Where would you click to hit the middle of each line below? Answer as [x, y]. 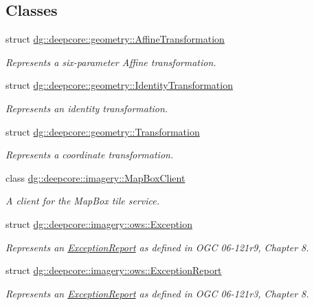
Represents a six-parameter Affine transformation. [111, 62]
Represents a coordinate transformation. [90, 155]
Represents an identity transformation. [87, 108]
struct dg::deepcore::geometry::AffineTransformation [115, 39]
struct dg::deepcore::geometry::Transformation [103, 131]
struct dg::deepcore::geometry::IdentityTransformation [119, 85]
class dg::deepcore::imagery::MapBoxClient [96, 177]
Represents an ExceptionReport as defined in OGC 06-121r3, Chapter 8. [157, 293]
